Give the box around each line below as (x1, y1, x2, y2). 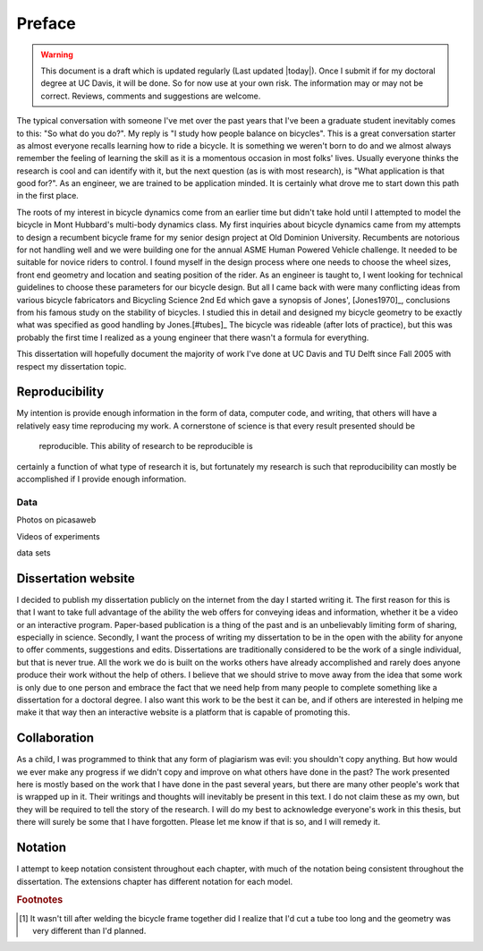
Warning (40, 49, 73, 60)
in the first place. (16, 191, 80, 201)
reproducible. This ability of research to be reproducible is (38, 441, 254, 452)
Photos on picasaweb (16, 514, 97, 525)
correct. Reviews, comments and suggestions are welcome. (40, 90, 261, 101)
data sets (16, 547, 51, 558)
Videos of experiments (16, 531, 100, 541)
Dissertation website (16, 571, 135, 586)
